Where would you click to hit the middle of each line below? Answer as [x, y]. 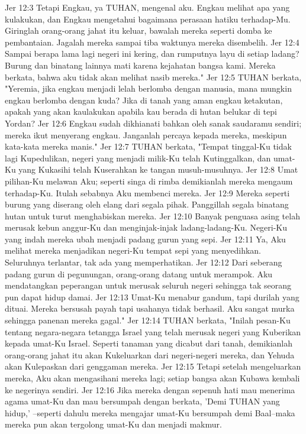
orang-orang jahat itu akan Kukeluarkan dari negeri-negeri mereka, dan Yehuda [150, 354]
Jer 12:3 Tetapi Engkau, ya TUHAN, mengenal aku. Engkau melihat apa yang [147, 7]
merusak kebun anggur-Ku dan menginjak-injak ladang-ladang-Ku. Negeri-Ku [146, 227]
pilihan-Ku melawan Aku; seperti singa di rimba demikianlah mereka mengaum [149, 181]
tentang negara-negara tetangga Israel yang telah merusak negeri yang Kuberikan [153, 331]
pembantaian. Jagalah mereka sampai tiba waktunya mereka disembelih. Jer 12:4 [152, 42]
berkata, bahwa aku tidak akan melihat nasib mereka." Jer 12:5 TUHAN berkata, [153, 77]
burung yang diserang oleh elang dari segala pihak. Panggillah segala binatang [147, 204]
